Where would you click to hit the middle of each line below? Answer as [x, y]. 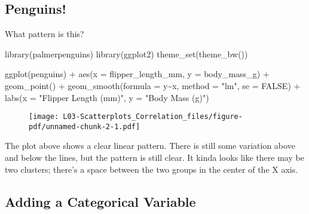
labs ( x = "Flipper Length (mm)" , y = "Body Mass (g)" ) [107, 97]
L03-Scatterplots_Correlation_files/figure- [153, 117]
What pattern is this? [45, 34]
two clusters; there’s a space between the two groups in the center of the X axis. [152, 169]
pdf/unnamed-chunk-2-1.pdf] [85, 126]
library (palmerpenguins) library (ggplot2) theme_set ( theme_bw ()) [126, 53]
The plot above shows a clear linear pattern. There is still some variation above [150, 146]
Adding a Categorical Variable [100, 201]
